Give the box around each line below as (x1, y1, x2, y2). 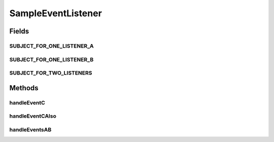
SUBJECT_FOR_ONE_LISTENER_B (9, 56, 94, 63)
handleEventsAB (9, 126, 52, 133)
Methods (9, 84, 39, 92)
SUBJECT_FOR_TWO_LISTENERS (9, 69, 92, 77)
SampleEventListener (9, 8, 102, 19)
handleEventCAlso (9, 113, 57, 120)
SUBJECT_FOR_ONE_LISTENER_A (9, 42, 94, 49)
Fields (9, 27, 29, 35)
